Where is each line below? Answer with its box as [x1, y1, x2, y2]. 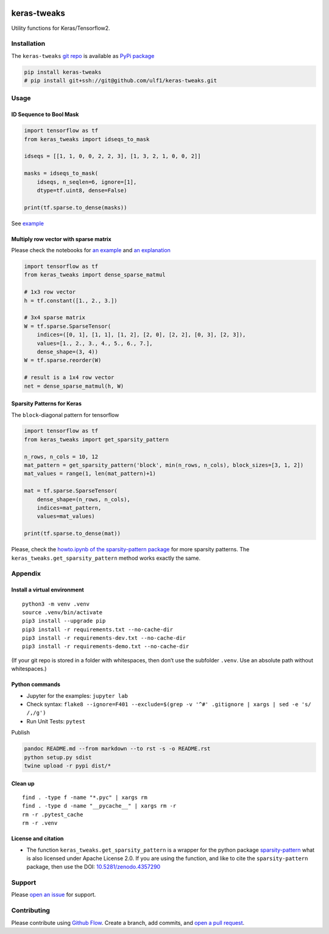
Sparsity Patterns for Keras [11, 400, 82, 407]
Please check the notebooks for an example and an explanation [11, 247, 171, 254]
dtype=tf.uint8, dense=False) [37, 187, 127, 194]
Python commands [11, 681, 61, 688]
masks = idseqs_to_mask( [24, 170, 99, 177]
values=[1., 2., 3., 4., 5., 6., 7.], [37, 339, 153, 347]
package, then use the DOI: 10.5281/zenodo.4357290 [26, 863, 161, 871]
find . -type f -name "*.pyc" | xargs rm [22, 794, 147, 801]
